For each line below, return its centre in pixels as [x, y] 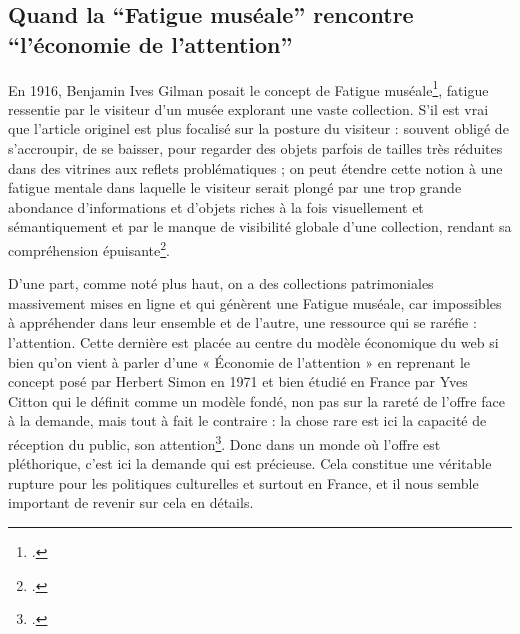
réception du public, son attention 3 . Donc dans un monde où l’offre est [224, 442]
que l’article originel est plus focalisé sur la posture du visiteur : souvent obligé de [258, 128]
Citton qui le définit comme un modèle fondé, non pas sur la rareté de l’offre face [256, 400]
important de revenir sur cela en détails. [131, 502]
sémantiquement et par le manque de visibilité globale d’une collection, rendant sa [260, 226]
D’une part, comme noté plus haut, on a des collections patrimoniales [221, 283]
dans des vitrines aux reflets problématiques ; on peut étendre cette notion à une [255, 167]
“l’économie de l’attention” [150, 43]
